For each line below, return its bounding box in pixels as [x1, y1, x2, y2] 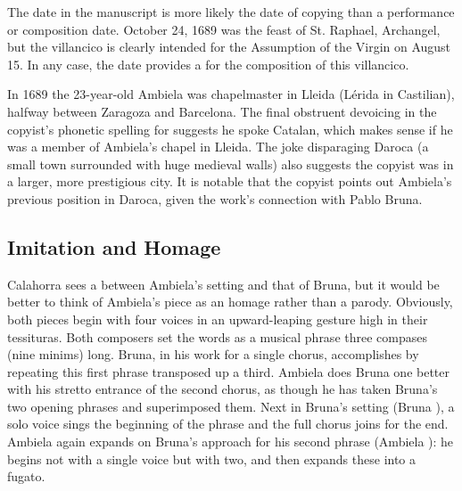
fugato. [7, 467, 45, 486]
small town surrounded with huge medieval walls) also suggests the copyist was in [7, 154, 454, 173]
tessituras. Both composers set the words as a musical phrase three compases [7, 327, 427, 346]
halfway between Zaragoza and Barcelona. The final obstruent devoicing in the [7, 102, 437, 120]
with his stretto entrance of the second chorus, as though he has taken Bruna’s [7, 380, 438, 398]
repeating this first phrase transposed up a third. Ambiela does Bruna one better [7, 362, 450, 381]
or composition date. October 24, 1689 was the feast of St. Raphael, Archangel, [7, 20, 441, 38]
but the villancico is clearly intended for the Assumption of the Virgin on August [7, 37, 451, 56]
